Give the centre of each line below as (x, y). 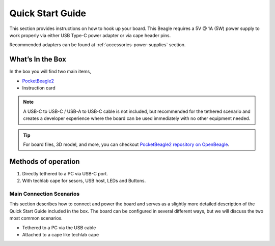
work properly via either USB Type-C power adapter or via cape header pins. (90, 35)
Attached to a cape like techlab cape (61, 234)
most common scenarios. (36, 218)
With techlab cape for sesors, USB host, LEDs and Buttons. (84, 181)
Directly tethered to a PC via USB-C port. (65, 173)
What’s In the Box (38, 59)
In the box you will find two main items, (50, 72)
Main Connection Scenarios (45, 194)
